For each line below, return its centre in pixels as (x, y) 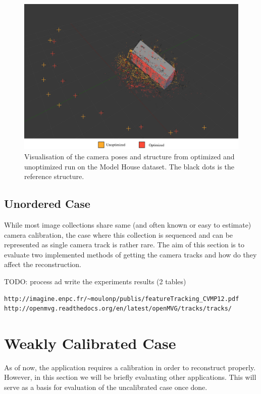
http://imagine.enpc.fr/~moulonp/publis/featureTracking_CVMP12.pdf (122, 299)
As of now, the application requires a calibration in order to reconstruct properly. (130, 367)
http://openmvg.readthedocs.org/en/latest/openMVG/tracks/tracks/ (118, 309)
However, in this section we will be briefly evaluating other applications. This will (130, 377)
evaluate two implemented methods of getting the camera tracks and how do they (130, 254)
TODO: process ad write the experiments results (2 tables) (95, 281)
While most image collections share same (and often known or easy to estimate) (128, 224)
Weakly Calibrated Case (90, 343)
